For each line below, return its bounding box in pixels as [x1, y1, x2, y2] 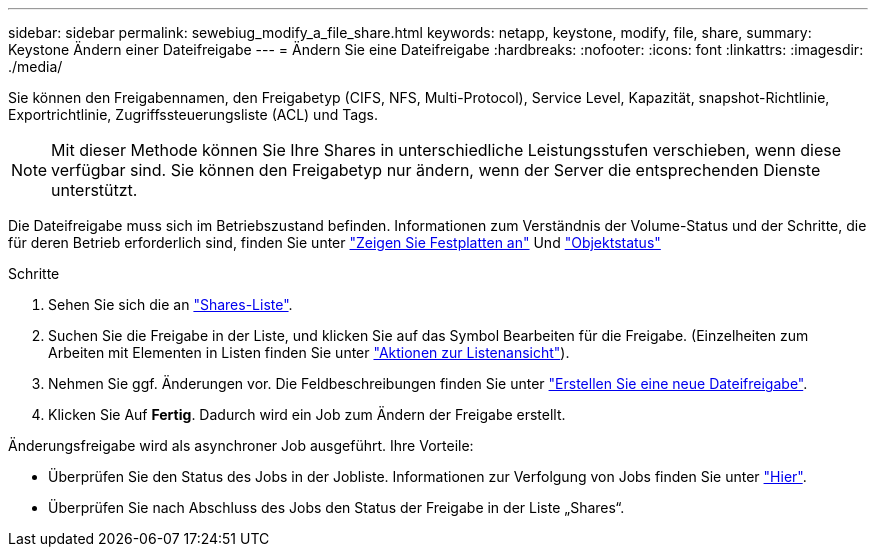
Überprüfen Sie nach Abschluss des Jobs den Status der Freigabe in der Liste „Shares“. [48, 499, 625, 516]
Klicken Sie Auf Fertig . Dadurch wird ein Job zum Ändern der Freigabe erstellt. [48, 406, 566, 423]
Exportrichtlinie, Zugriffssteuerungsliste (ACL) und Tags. [8, 106, 379, 123]
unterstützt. [51, 180, 138, 200]
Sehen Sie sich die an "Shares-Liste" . [48, 296, 293, 313]
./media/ [8, 58, 63, 75]
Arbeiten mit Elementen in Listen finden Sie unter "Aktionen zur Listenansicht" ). [48, 344, 570, 361]
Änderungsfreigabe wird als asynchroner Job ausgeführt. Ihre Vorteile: [8, 437, 474, 454]
